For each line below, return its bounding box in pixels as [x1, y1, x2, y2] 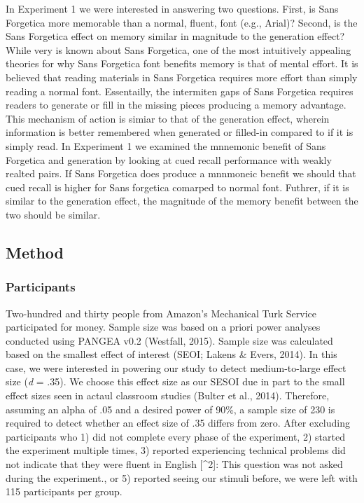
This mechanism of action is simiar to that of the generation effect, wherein [6, 111, 330, 125]
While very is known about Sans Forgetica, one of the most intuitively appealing [6, 42, 351, 57]
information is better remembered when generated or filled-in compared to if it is [6, 125, 353, 139]
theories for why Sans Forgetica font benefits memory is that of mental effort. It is [6, 56, 358, 71]
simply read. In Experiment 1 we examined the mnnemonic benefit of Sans [6, 138, 326, 153]
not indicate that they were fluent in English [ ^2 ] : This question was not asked [6, 457, 343, 471]
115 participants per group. [6, 484, 122, 499]
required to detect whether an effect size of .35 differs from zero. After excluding [6, 415, 350, 430]
